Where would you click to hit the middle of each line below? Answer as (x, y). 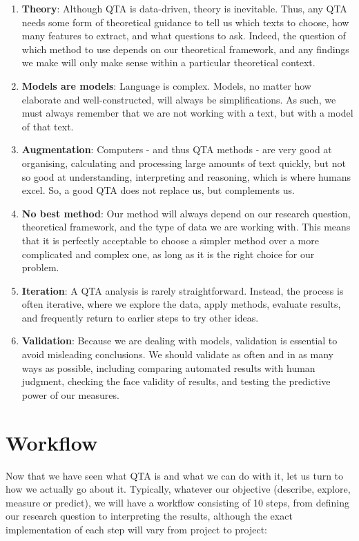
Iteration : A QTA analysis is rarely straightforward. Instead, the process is (183, 290)
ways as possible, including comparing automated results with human (168, 367)
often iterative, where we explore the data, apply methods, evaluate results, (181, 304)
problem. (40, 267)
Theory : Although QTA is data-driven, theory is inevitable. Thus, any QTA (184, 8)
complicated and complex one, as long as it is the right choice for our (168, 254)
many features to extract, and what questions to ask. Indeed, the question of (184, 36)
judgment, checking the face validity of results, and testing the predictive (176, 381)
